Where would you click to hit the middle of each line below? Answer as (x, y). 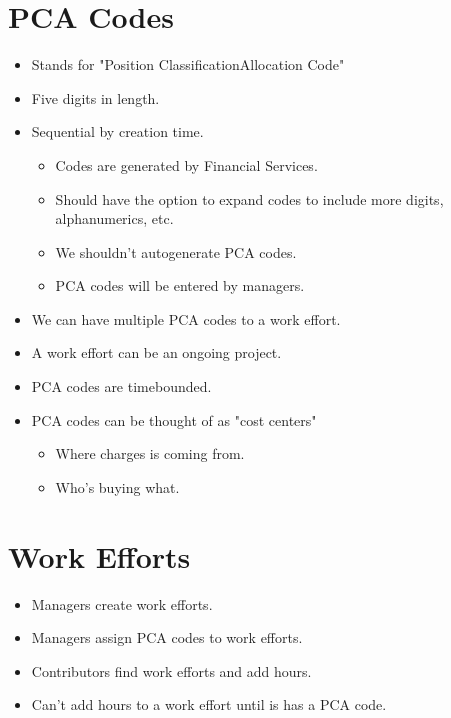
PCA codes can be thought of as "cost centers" (174, 419)
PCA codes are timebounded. (121, 386)
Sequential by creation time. (117, 131)
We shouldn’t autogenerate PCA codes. (176, 251)
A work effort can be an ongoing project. (156, 352)
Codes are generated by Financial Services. (186, 164)
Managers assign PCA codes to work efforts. (167, 637)
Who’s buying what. (117, 486)
